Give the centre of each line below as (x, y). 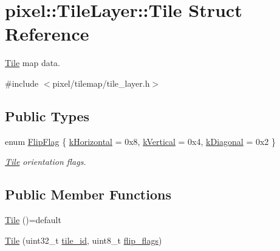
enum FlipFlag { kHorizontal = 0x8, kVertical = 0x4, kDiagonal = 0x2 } (141, 141)
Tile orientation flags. (46, 162)
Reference (47, 34)
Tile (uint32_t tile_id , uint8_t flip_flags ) (84, 240)
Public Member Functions (88, 194)
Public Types (47, 115)
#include (22, 83)
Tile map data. (33, 63)
